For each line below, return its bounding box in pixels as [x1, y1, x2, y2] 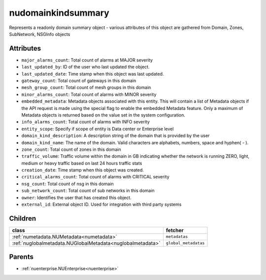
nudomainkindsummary [9, 7, 109, 18]
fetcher [166, 226, 184, 233]
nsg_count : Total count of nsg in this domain [21, 181, 114, 187]
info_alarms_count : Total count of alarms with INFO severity [21, 119, 150, 125]
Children [9, 214, 36, 223]
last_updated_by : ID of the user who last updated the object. [21, 64, 150, 70]
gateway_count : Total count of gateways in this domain [21, 78, 136, 84]
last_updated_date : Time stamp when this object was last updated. [21, 71, 164, 77]
